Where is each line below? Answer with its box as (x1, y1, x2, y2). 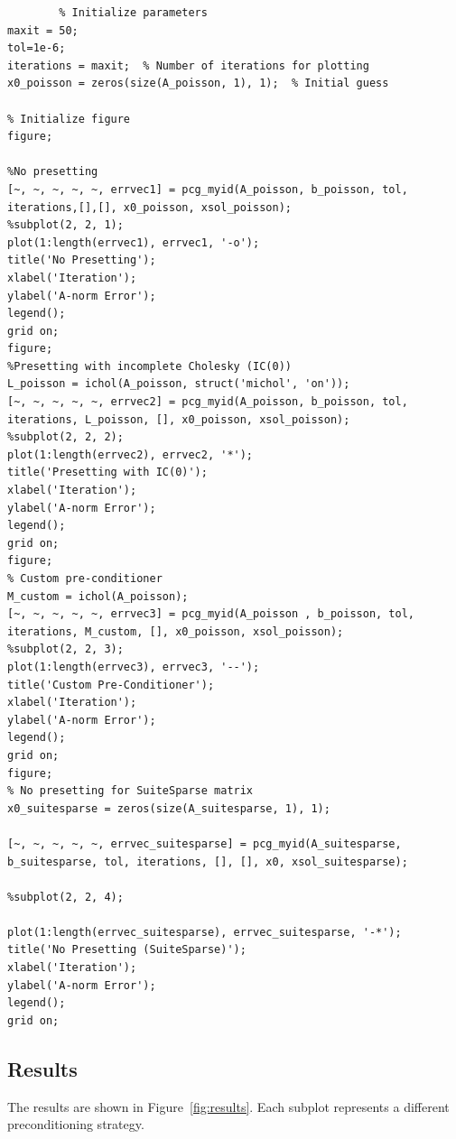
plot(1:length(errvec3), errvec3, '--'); (7, 660, 260, 673)
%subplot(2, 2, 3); (7, 643, 124, 656)
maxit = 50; (7, 23, 79, 37)
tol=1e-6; (7, 42, 66, 55)
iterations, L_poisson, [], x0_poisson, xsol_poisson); (7, 412, 350, 426)
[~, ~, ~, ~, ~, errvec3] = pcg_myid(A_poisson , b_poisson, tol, (7, 607, 415, 621)
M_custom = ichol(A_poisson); (7, 589, 189, 603)
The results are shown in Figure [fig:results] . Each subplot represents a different (7, 1097, 450, 1116)
